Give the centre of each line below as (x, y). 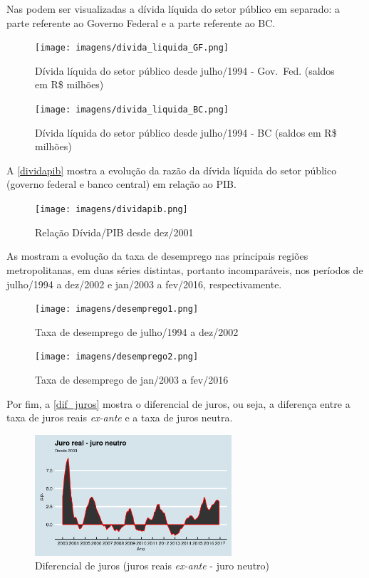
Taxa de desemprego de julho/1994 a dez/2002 (137, 331)
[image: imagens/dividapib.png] (111, 210)
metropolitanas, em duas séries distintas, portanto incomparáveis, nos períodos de (185, 269)
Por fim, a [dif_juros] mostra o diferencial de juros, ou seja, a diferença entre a (178, 403)
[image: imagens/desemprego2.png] (117, 357)
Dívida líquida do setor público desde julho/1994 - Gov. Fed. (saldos (185, 70)
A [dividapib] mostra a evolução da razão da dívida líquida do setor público (172, 170)
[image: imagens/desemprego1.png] (117, 309)
